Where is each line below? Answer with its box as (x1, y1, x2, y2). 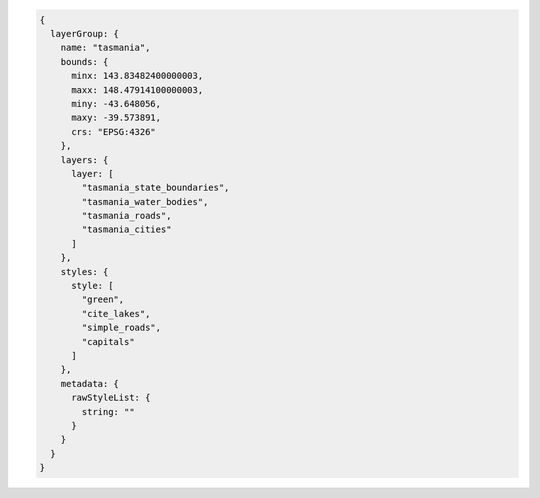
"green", (81, 294, 125, 305)
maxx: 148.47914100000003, (71, 84, 204, 95)
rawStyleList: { (71, 392, 151, 404)
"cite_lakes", (81, 308, 151, 319)
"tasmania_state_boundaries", (81, 182, 230, 194)
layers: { (60, 154, 109, 165)
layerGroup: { (50, 28, 120, 39)
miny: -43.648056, (71, 98, 162, 109)
